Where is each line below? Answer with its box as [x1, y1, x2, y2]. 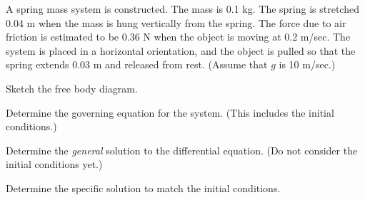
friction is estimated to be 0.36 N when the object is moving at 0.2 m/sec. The [6, 29, 351, 44]
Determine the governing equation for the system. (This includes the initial [6, 105, 334, 120]
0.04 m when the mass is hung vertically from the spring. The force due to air [6, 15, 346, 30]
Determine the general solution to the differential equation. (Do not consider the [6, 142, 358, 157]
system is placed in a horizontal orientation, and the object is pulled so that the [6, 43, 356, 58]
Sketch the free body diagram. [6, 80, 138, 95]
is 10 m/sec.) [279, 57, 336, 72]
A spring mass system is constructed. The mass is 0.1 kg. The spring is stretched [6, 1, 359, 16]
